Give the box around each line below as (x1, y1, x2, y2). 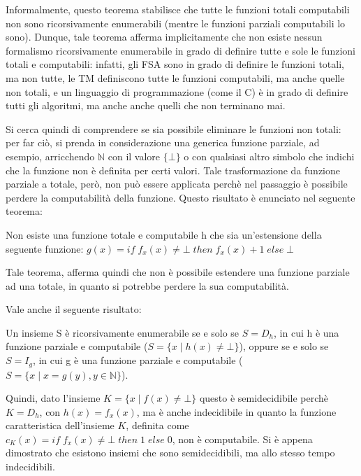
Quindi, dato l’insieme (6, 391, 101, 405)
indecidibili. (6, 459, 55, 474)
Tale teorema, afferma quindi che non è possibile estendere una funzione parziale (6, 265, 350, 279)
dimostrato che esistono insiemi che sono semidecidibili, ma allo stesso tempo (6, 445, 335, 460)
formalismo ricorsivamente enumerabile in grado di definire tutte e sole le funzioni (6, 43, 355, 57)
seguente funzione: (6, 241, 84, 255)
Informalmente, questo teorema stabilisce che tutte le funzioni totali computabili (6, 2, 350, 16)
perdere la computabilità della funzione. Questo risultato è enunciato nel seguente (6, 190, 355, 204)
